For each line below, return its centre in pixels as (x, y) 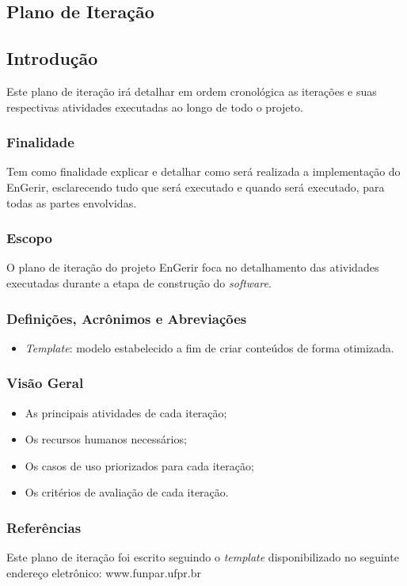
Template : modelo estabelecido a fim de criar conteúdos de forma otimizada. (209, 347)
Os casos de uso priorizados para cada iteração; (139, 465)
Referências (44, 527)
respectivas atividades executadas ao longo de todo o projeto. (155, 107)
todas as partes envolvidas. (72, 202)
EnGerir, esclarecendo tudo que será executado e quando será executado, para (196, 186)
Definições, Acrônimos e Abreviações (127, 318)
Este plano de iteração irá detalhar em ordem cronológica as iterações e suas (192, 91)
